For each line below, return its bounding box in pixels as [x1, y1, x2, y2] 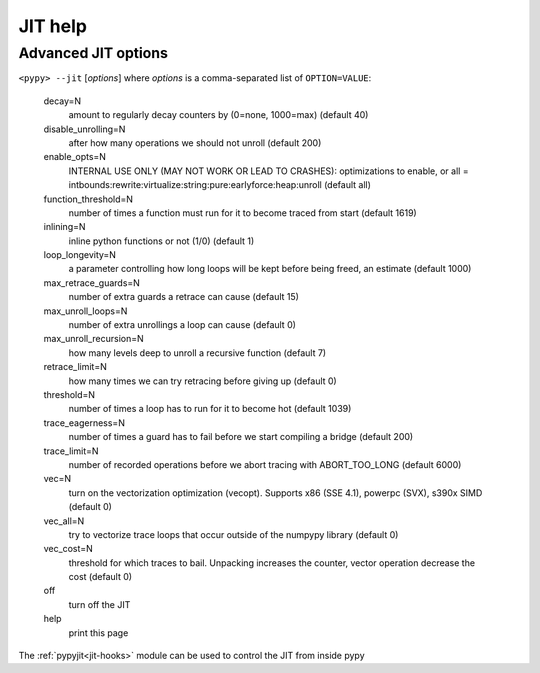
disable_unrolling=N [43, 123, 126, 135]
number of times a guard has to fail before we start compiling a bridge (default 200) [68, 431, 414, 443]
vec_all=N [43, 515, 85, 527]
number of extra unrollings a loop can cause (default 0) [68, 319, 297, 331]
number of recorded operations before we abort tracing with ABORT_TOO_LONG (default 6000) [68, 458, 462, 470]
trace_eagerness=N [43, 416, 125, 429]
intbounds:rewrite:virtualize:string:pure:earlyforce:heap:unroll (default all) [68, 179, 372, 191]
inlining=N [43, 221, 86, 233]
